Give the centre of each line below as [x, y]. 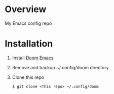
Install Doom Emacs [33, 58]
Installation [29, 44]
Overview [26, 9]
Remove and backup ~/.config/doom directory [61, 67]
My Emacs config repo [28, 23]
